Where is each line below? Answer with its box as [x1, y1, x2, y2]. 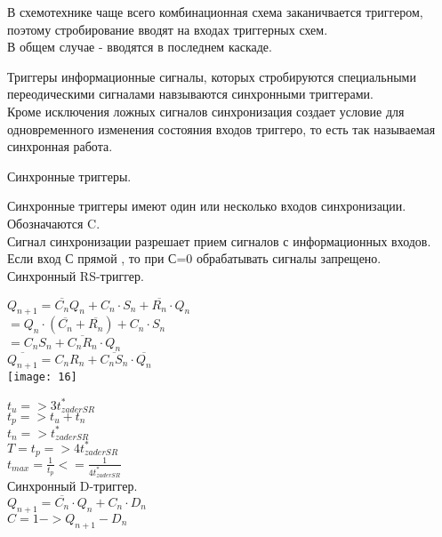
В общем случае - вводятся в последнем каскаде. [7, 37, 272, 56]
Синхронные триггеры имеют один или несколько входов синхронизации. [7, 196, 406, 215]
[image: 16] [7, 371, 77, 384]
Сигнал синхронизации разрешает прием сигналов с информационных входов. [7, 231, 431, 250]
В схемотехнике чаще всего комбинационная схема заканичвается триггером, [7, 3, 423, 20]
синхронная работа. [7, 137, 113, 156]
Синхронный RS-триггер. [7, 266, 144, 285]
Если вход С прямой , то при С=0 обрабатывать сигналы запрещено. [7, 249, 382, 268]
